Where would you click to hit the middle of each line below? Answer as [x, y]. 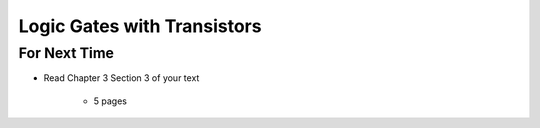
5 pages [110, 101]
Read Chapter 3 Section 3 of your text [121, 78]
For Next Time [66, 53]
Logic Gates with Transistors [140, 26]
